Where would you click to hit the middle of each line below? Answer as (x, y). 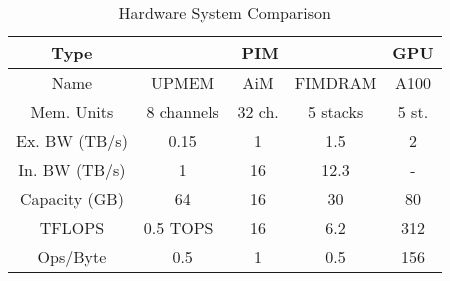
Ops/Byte (72, 256)
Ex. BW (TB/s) (72, 140)
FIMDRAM (335, 82)
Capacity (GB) (71, 198)
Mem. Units (72, 111)
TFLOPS (72, 227)
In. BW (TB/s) (72, 169)
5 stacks (335, 111)
